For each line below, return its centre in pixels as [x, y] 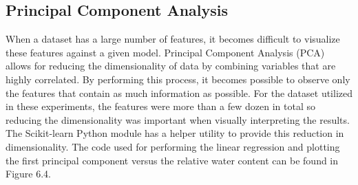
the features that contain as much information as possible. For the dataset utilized [179, 92]
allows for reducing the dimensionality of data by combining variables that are [171, 66]
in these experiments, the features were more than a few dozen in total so [160, 106]
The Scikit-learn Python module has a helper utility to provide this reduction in [175, 133]
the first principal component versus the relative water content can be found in [172, 160]
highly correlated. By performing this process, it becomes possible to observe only [178, 79]
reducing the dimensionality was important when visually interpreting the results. [178, 119]
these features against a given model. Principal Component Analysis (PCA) [165, 52]
